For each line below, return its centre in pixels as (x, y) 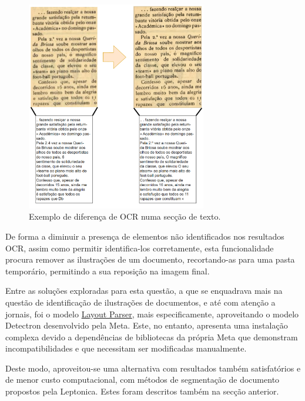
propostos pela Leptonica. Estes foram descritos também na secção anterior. (142, 391)
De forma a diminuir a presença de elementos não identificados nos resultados (145, 236)
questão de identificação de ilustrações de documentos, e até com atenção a (140, 302)
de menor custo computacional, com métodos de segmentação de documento (143, 380)
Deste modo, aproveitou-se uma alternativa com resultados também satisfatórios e (153, 368)
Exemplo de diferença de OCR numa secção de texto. (125, 216)
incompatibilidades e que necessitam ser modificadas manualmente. (126, 348)
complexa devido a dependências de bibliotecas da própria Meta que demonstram (152, 337)
